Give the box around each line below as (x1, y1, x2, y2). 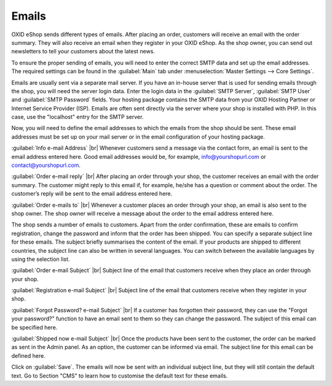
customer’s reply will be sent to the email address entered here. (11, 190, 173, 198)
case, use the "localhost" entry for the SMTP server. (11, 114, 144, 121)
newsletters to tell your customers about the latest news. (11, 48, 155, 55)
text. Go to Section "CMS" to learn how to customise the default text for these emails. (11, 372, 228, 379)
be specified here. (11, 323, 58, 331)
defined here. (11, 352, 45, 359)
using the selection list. (11, 255, 70, 263)
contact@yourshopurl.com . (11, 161, 81, 169)
